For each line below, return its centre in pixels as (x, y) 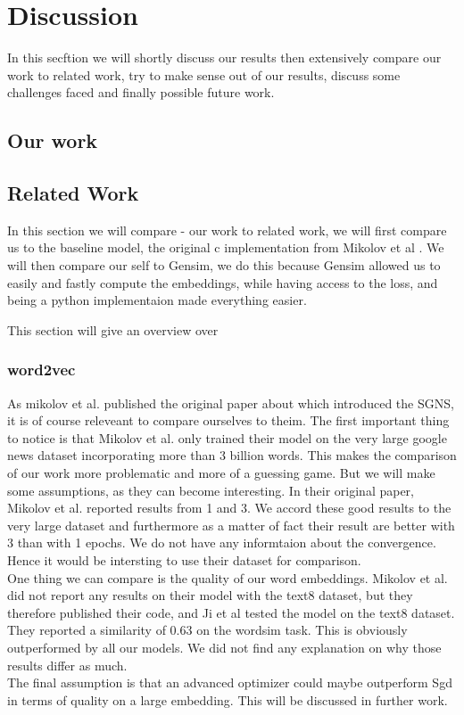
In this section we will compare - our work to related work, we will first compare (227, 230)
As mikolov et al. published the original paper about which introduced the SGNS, (231, 403)
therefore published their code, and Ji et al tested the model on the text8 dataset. (231, 612)
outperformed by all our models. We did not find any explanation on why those (224, 647)
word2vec (41, 370)
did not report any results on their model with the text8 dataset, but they (210, 595)
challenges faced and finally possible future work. (141, 92)
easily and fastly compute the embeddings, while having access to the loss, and (223, 282)
